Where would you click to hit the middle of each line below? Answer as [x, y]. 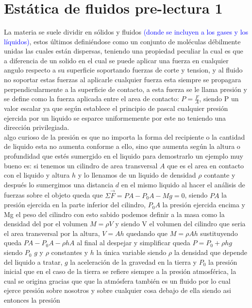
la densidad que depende [210, 252]
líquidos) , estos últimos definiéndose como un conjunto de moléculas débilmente [122, 41]
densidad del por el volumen [46, 224]
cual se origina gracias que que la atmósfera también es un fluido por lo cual [117, 281]
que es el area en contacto [206, 165]
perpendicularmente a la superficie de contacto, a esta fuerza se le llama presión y [126, 89]
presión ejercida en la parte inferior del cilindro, [75, 205]
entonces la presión [32, 300]
